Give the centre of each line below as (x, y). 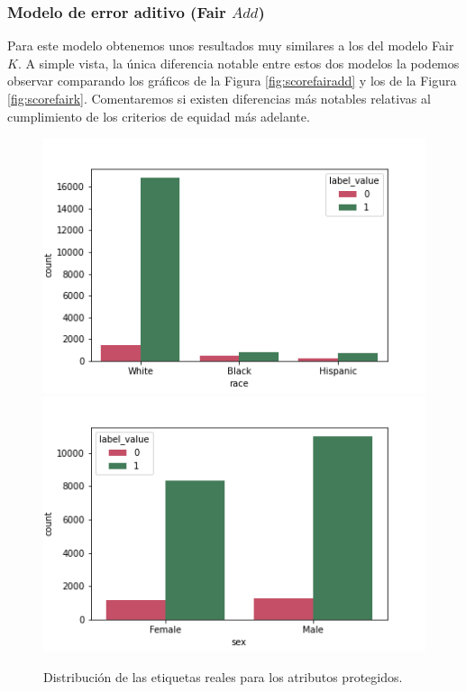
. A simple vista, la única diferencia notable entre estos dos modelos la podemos (238, 63)
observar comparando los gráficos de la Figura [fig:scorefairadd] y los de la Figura (232, 81)
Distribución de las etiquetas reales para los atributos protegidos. (223, 676)
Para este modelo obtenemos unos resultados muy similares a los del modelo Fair (231, 46)
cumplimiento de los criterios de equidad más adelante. (159, 116)
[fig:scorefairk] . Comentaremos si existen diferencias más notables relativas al (219, 98)
